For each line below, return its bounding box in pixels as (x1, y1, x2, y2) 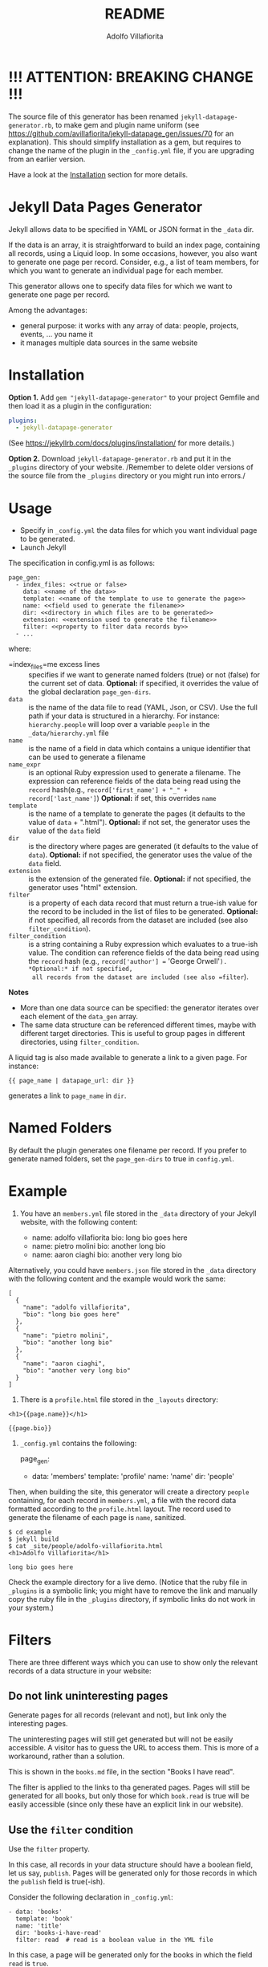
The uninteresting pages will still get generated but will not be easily (8, 1734, 233, 1744)
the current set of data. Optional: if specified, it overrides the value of (28, 679, 259, 689)
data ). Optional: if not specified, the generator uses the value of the (28, 850, 253, 860)
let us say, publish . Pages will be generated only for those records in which (8, 1868, 258, 1878)
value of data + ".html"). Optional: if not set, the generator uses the (28, 818, 250, 827)
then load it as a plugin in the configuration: (8, 400, 152, 410)
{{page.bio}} (8, 1424, 52, 1433)
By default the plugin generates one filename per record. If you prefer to (8, 1145, 247, 1155)
